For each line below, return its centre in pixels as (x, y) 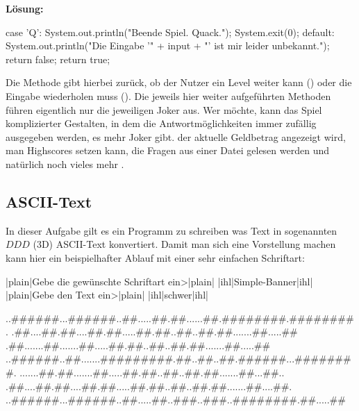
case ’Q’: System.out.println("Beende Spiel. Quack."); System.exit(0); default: (170, 32)
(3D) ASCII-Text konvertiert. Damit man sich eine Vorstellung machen (184, 244)
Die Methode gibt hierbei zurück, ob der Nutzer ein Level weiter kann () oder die (179, 82)
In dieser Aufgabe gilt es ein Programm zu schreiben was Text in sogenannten (172, 230)
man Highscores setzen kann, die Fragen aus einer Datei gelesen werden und (168, 150)
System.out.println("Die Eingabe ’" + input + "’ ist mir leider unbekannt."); (168, 45)
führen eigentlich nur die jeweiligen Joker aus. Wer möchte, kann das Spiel (164, 109)
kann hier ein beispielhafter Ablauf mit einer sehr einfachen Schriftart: (155, 257)
